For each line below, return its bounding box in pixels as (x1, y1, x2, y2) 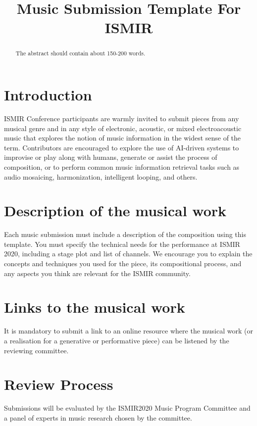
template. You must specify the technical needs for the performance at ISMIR (4, 238, 240, 249)
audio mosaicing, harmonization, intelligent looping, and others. (4, 171, 198, 182)
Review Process (4, 374, 113, 394)
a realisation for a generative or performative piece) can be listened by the (4, 335, 229, 345)
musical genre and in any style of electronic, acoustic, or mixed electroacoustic (4, 123, 242, 133)
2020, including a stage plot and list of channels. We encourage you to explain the (4, 248, 253, 259)
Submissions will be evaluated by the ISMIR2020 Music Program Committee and (4, 403, 251, 413)
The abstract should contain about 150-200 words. (15, 49, 146, 57)
